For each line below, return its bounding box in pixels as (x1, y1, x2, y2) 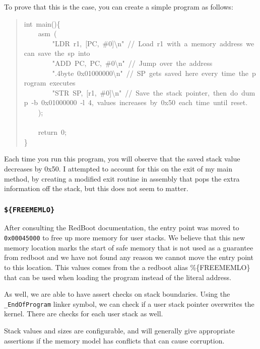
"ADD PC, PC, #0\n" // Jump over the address (52, 57, 213, 68)
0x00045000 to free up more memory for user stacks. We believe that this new (4, 232, 245, 243)
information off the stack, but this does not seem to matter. (4, 183, 188, 194)
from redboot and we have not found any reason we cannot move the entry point (4, 252, 253, 263)
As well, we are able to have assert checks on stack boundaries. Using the (4, 289, 230, 299)
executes (49, 77, 76, 88)
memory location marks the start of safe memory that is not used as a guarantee (4, 242, 253, 252)
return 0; (38, 127, 67, 137)
